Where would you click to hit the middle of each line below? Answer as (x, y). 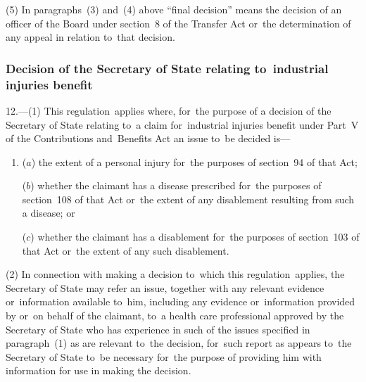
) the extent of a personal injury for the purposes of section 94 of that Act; (194, 161)
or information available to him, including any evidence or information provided (181, 301)
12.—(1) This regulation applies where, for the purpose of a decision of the (169, 110)
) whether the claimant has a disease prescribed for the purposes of (176, 185)
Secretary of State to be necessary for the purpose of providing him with (164, 356)
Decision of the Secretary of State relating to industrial (167, 68)
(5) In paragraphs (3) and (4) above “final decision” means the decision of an (174, 9)
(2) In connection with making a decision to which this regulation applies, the (175, 274)
